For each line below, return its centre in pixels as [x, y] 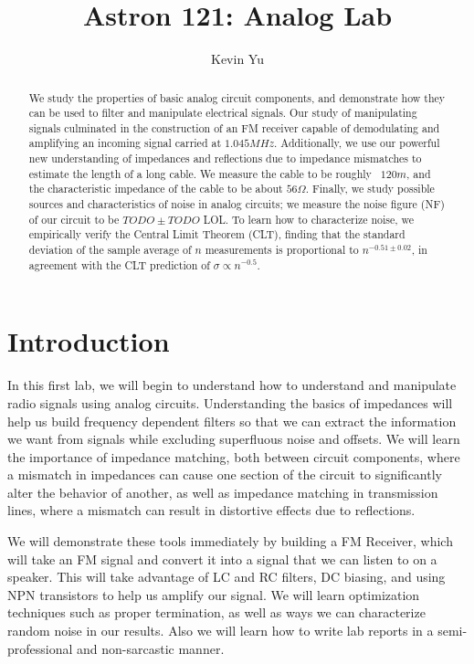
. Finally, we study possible [370, 189]
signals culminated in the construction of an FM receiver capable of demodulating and [234, 127]
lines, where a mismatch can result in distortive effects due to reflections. [211, 510]
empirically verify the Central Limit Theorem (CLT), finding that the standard [217, 234]
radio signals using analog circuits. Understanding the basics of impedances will [230, 402]
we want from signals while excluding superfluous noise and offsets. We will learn [234, 439]
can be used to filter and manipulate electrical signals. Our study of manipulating [223, 113]
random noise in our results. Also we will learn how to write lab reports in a [221, 631]
